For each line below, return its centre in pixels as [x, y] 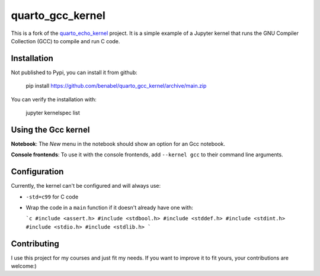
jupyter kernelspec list [53, 113]
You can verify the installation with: [54, 99]
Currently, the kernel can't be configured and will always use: [86, 186]
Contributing [35, 244]
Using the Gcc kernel [50, 129]
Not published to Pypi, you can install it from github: [74, 72]
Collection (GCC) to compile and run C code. [65, 41]
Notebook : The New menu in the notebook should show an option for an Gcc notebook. [118, 144]
